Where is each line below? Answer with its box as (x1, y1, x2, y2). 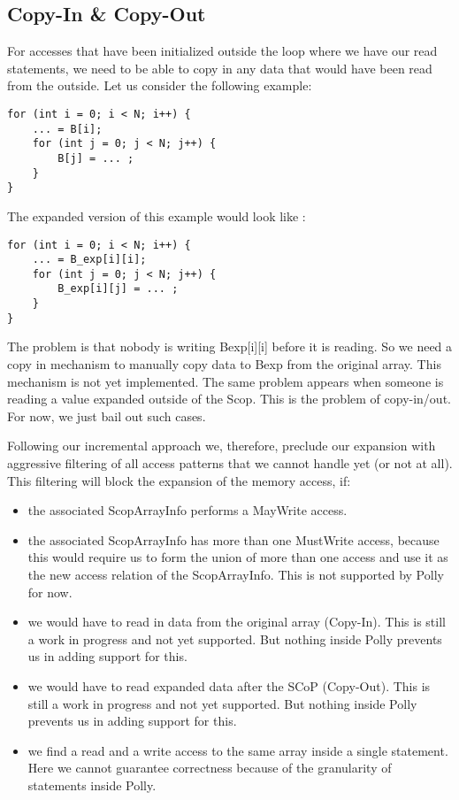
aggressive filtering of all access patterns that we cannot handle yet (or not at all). (7, 454, 453, 473)
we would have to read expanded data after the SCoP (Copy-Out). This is (27, 676, 431, 695)
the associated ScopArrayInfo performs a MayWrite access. (27, 501, 348, 519)
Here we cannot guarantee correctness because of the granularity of (27, 758, 392, 777)
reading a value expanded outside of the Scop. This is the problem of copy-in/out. (7, 389, 451, 408)
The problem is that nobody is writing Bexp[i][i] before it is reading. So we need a (7, 337, 453, 356)
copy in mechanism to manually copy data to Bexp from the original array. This (7, 355, 441, 373)
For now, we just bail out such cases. (7, 406, 206, 425)
